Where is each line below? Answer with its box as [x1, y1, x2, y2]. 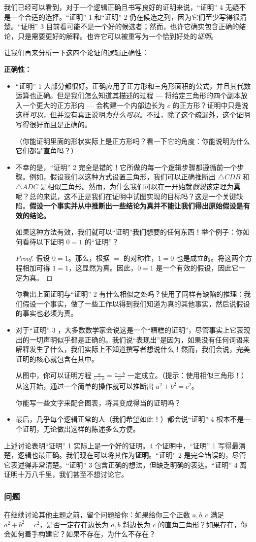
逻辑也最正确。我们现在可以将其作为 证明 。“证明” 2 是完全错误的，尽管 [17, 450, 246, 460]
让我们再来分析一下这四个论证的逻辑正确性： [4, 47, 149, 58]
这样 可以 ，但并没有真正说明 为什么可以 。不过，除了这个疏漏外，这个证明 [15, 109, 250, 120]
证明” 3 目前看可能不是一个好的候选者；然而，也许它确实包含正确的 [21, 21, 239, 32]
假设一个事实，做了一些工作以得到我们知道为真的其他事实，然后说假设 [22, 298, 250, 308]
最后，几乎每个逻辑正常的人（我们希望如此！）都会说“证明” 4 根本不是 [15, 414, 244, 424]
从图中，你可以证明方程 [15, 370, 92, 380]
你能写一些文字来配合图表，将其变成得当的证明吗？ [15, 397, 181, 407]
